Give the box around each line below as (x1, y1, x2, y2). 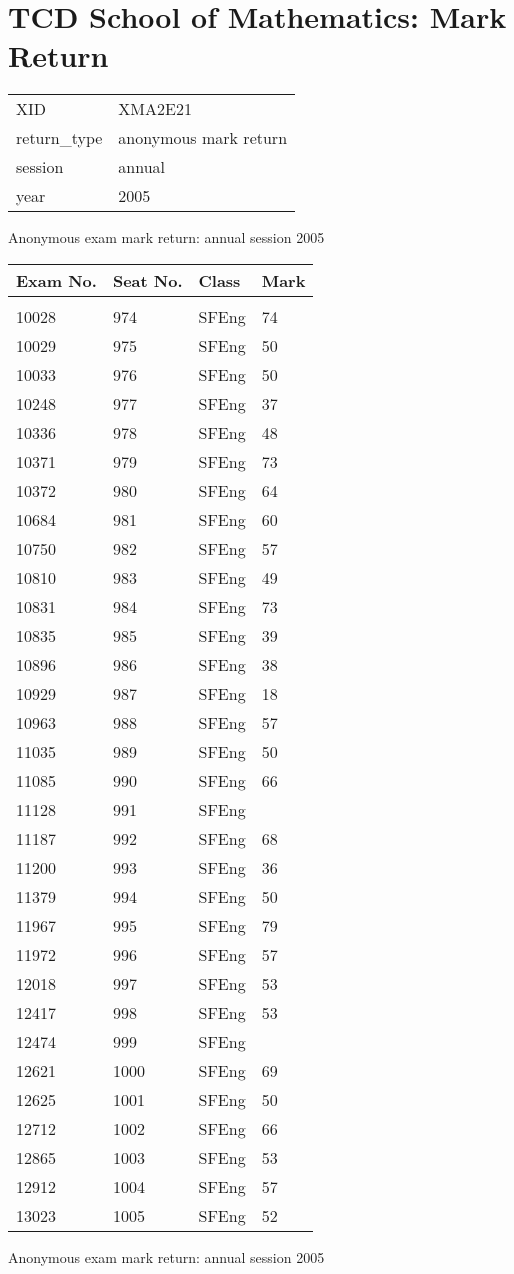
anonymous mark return (118, 126, 288, 150)
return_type (16, 126, 103, 150)
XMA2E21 (118, 97, 192, 121)
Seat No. (112, 268, 183, 292)
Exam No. (16, 268, 97, 292)
